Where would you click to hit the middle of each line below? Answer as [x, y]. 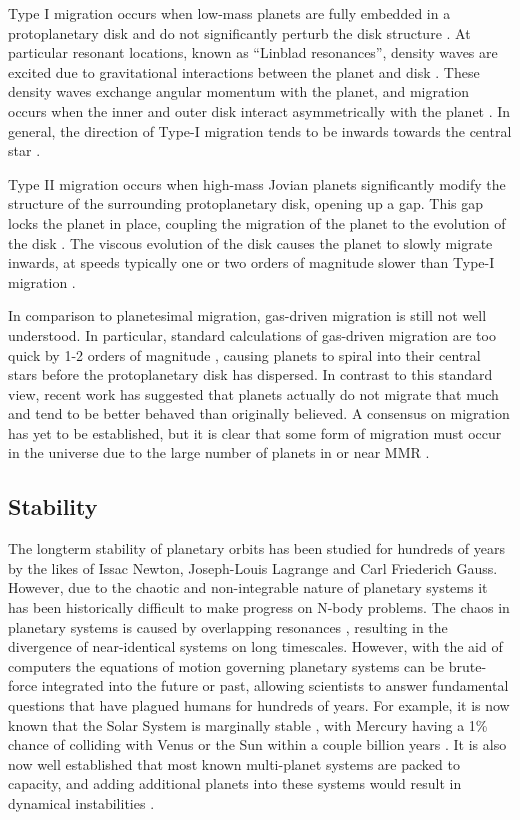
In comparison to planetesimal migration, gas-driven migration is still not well [247, 315]
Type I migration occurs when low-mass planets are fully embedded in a [229, 13]
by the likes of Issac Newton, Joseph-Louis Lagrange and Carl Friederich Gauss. [253, 567]
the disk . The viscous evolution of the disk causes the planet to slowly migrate [250, 242]
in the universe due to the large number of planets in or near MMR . [219, 452]
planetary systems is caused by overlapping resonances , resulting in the [228, 626]
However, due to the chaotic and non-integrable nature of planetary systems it [248, 587]
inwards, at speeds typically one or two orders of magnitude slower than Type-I [251, 262]
